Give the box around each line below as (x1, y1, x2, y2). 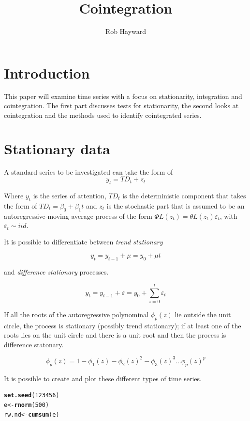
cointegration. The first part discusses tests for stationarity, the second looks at (4, 100, 239, 111)
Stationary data (4, 138, 110, 158)
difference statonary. (4, 339, 64, 349)
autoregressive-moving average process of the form (4, 210, 152, 221)
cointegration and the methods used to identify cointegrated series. (4, 110, 202, 120)
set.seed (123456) (4, 392, 59, 399)
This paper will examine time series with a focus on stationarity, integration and (4, 91, 242, 101)
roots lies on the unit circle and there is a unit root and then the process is (4, 330, 226, 340)
